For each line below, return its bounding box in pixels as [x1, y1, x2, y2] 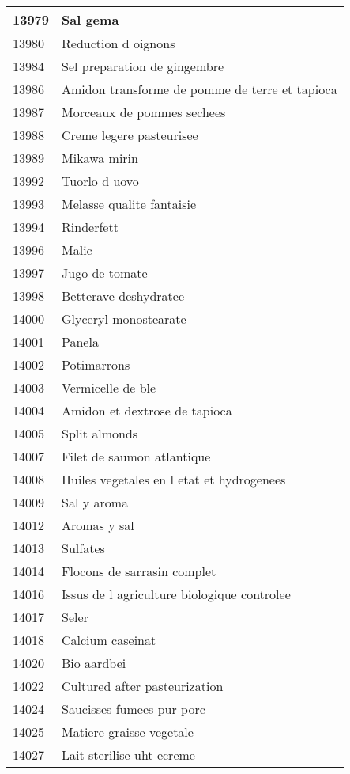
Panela [62, 332, 99, 351]
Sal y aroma [62, 493, 129, 511]
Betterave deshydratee [62, 286, 185, 305]
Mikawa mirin [62, 149, 138, 167]
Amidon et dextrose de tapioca [62, 401, 232, 419]
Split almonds [62, 424, 138, 442]
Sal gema [62, 10, 119, 28]
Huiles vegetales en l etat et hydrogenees [62, 470, 286, 488]
